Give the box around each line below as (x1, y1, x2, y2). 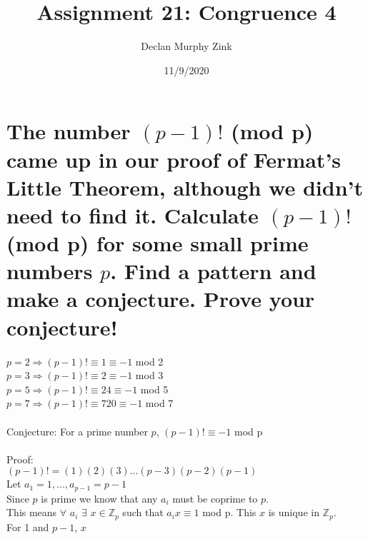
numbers (6, 256, 93, 286)
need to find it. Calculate (6, 200, 259, 229)
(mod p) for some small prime (6, 228, 309, 258)
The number (6, 116, 131, 146)
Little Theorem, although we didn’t (6, 172, 364, 201)
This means (6, 505, 57, 520)
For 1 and (6, 519, 49, 534)
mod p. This (202, 505, 257, 520)
